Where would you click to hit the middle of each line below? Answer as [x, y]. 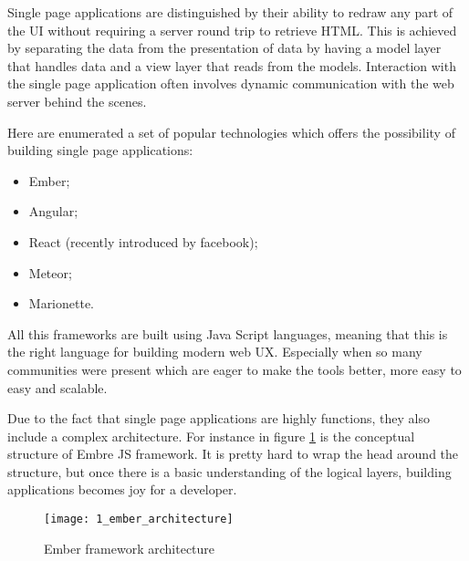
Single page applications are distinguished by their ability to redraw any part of [230, 12]
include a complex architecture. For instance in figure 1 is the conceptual [211, 436]
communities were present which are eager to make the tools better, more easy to [234, 369]
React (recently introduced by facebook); [143, 241]
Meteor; [50, 272]
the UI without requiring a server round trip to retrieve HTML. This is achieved [232, 30]
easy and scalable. [57, 387]
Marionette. [62, 303]
